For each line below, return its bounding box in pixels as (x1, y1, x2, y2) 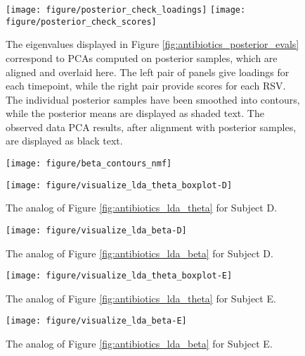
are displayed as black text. (6, 133, 123, 148)
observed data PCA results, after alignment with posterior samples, (6, 119, 297, 134)
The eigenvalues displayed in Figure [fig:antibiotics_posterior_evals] (6, 37, 299, 51)
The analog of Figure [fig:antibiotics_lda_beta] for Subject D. (6, 245, 273, 260)
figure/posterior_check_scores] (6, 16, 157, 27)
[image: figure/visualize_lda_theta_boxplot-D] (6, 180, 233, 190)
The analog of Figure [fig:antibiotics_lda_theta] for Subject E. (6, 290, 276, 305)
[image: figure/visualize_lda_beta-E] (6, 316, 187, 326)
